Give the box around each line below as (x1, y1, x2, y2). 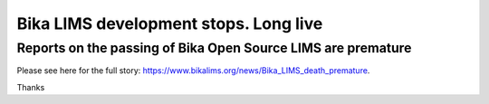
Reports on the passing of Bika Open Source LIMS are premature (16, 40, 412, 56)
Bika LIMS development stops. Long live (16, 14, 323, 33)
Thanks (16, 81, 45, 92)
